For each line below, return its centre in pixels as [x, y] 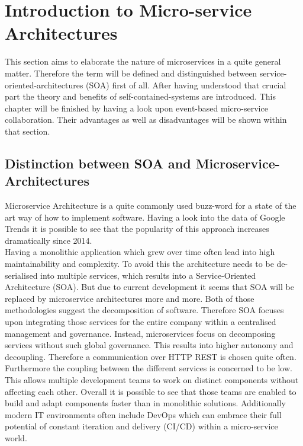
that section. [28, 131]
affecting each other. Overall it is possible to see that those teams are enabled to [151, 391]
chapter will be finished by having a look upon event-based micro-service [136, 108]
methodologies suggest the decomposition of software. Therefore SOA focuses [144, 310]
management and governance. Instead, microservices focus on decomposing [140, 333]
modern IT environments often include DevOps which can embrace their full [143, 414]
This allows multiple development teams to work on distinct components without [152, 379]
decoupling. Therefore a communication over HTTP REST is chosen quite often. [151, 356]
